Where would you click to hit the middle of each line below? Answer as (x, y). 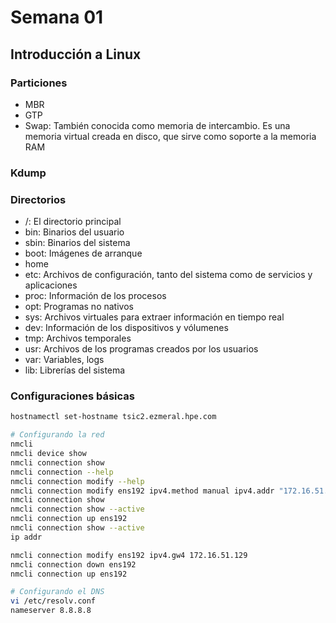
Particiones (39, 83)
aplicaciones (51, 285)
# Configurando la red (57, 435)
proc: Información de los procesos (95, 296)
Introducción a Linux (76, 54)
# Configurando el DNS (57, 592)
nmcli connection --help (62, 472)
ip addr (26, 537)
